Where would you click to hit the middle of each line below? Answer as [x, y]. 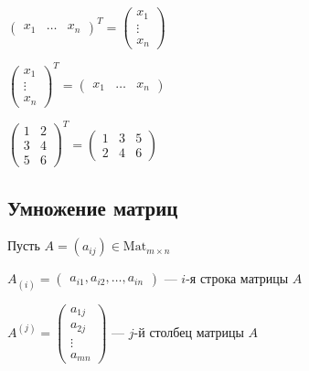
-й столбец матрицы [189, 331]
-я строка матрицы [237, 278]
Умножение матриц [93, 207]
